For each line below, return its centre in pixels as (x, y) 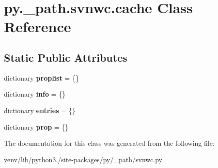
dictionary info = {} (35, 94)
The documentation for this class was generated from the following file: (109, 143)
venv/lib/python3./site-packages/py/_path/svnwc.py (83, 159)
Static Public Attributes (66, 57)
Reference (38, 26)
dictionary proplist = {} (41, 77)
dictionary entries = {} (40, 110)
